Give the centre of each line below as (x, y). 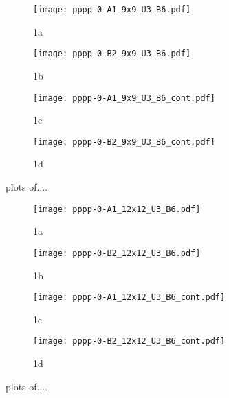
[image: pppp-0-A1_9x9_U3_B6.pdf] (112, 10)
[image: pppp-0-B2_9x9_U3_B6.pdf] (112, 54)
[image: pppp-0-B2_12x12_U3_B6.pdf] (117, 253)
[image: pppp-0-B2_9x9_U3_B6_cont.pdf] (124, 142)
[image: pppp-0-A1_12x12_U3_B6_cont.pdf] (129, 297)
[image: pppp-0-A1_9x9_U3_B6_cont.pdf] (124, 98)
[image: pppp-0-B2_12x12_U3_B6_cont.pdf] (129, 341)
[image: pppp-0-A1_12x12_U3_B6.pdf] (117, 209)
